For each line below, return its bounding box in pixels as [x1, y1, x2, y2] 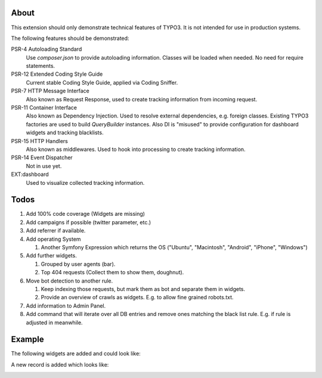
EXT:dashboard [11, 171, 49, 178]
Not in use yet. [26, 162, 62, 169]
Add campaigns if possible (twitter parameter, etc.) [26, 218, 151, 226]
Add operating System [26, 236, 81, 243]
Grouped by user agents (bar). [41, 260, 116, 268]
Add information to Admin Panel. [26, 302, 106, 309]
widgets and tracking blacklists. [26, 129, 104, 137]
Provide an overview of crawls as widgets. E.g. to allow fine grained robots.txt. [41, 294, 234, 301]
